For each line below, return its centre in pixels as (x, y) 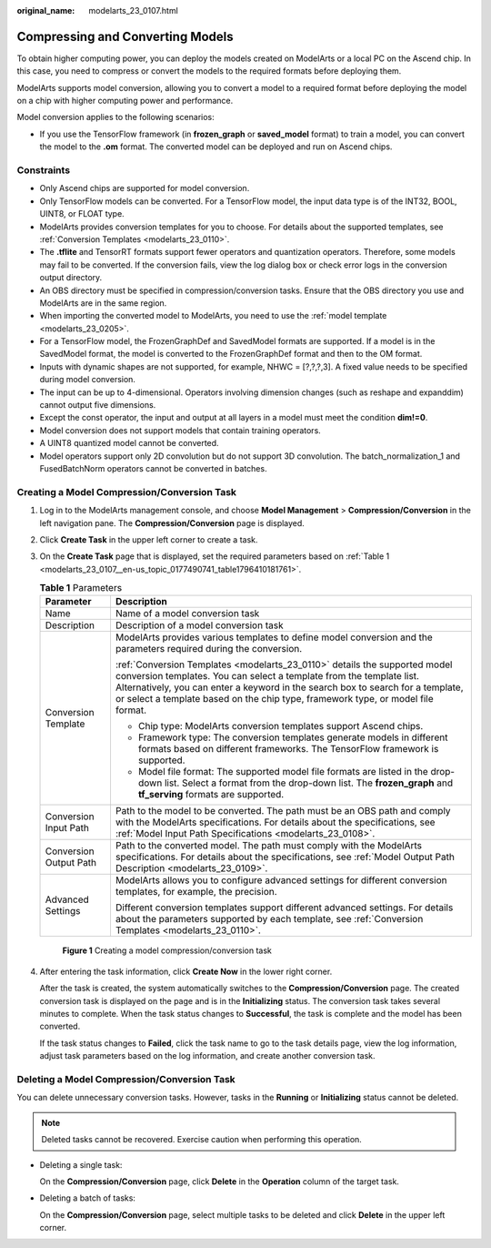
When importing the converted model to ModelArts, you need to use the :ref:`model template (213, 316)
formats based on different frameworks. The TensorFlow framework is (288, 749)
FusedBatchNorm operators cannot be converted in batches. (153, 468)
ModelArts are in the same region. (103, 303)
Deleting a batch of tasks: (88, 1198)
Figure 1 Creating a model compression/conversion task (167, 950)
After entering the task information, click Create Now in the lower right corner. (186, 971)
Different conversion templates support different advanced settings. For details (284, 908)
